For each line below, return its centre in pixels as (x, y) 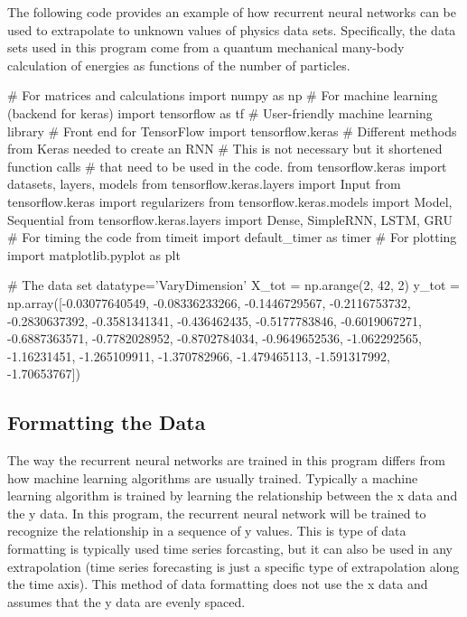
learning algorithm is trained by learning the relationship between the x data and (233, 495)
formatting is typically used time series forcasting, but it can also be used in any (230, 549)
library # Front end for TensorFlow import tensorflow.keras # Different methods (232, 131)
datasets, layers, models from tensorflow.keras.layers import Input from (204, 184)
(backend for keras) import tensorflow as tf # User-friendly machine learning (220, 112)
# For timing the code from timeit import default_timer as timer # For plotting (232, 237)
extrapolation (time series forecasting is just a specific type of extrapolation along (233, 566)
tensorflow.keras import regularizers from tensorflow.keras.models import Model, (230, 201)
